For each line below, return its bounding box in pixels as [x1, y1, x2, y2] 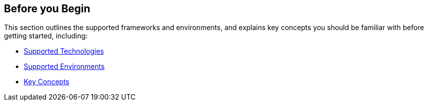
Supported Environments [24, 62, 105, 71]
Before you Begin [4, 2, 91, 15]
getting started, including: [4, 32, 88, 40]
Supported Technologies [24, 47, 104, 56]
